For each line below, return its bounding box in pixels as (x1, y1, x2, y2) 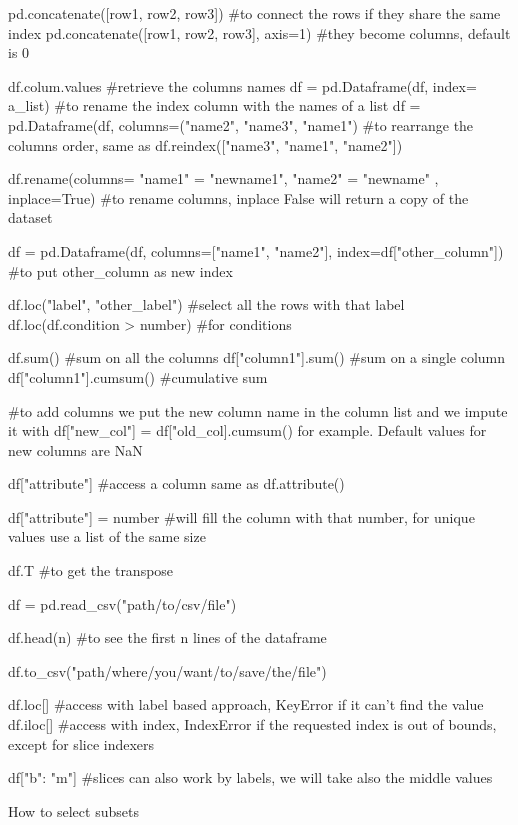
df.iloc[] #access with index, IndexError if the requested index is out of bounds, (8, 714, 497, 735)
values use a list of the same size (8, 526, 206, 547)
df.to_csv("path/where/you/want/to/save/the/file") (8, 660, 327, 681)
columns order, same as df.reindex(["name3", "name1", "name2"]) (8, 134, 403, 155)
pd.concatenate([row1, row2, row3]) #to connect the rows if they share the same (8, 3, 501, 23)
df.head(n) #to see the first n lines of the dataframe (8, 627, 327, 648)
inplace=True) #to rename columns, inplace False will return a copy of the (8, 187, 469, 208)
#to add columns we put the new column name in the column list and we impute (8, 400, 508, 421)
